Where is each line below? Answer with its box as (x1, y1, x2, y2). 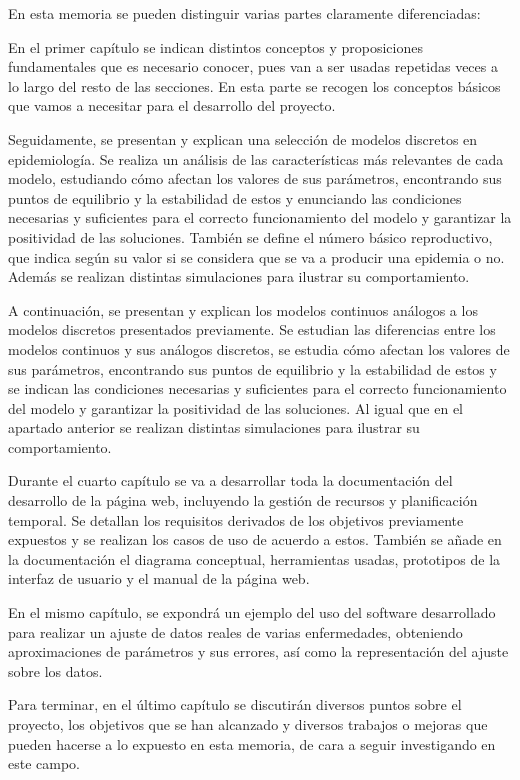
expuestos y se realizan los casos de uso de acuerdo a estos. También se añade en (8, 529, 502, 550)
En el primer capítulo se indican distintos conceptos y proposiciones (8, 36, 423, 57)
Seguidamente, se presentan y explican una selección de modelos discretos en (8, 128, 478, 149)
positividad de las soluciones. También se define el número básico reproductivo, (8, 226, 493, 247)
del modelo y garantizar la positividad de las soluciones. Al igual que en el (8, 397, 463, 418)
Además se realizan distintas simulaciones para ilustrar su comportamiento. (8, 266, 470, 287)
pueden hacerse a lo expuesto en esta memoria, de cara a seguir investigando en (8, 733, 496, 754)
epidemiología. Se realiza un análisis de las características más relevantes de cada (8, 148, 504, 169)
